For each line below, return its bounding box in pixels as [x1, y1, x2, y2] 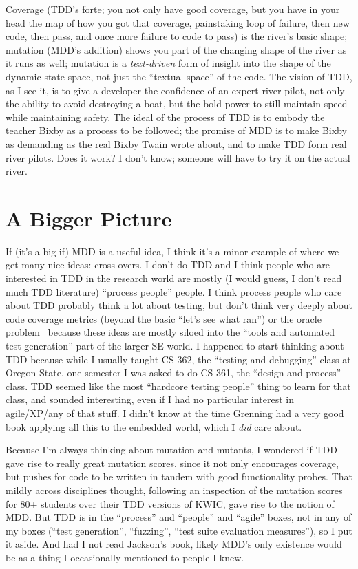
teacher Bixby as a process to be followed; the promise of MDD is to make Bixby [6, 123, 347, 138]
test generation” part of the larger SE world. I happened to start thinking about [6, 339, 344, 352]
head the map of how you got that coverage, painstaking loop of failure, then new [6, 15, 350, 30]
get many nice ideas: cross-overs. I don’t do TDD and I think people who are [6, 257, 330, 272]
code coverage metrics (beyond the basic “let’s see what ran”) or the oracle [6, 311, 322, 325]
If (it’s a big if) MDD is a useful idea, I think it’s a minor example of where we [6, 244, 339, 258]
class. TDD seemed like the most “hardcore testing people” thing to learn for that [6, 378, 351, 393]
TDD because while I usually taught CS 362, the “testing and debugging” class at [6, 352, 351, 366]
